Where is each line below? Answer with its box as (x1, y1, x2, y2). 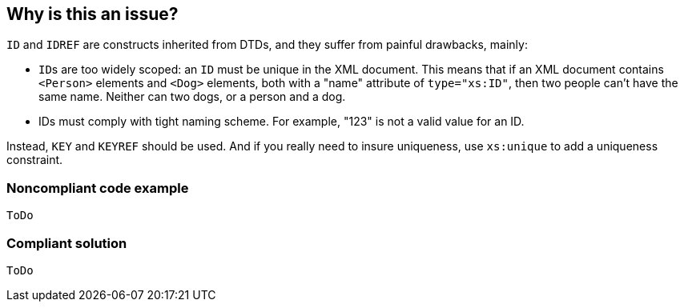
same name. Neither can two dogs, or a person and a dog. (38, 90, 346, 104)
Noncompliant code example (6, 179, 189, 196)
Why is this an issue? (6, 4, 179, 24)
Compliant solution (6, 234, 127, 251)
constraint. (6, 153, 63, 167)
